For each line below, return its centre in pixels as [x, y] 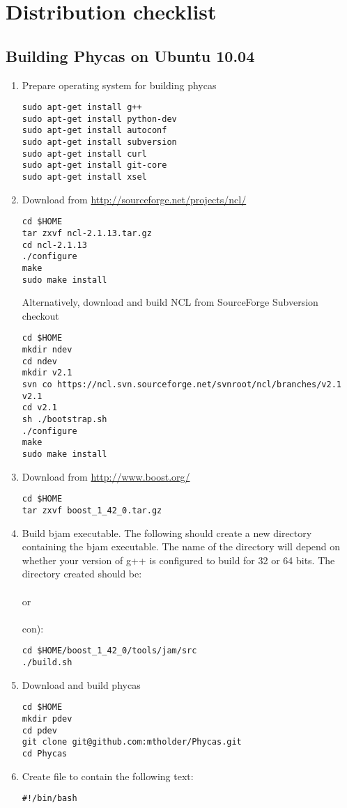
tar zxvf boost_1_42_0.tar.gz [92, 510]
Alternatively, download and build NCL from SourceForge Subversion [170, 302]
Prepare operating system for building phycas [119, 85]
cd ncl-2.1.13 [54, 245]
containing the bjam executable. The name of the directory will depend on [181, 546]
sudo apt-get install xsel [84, 177]
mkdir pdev [47, 718]
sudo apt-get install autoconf [94, 131]
